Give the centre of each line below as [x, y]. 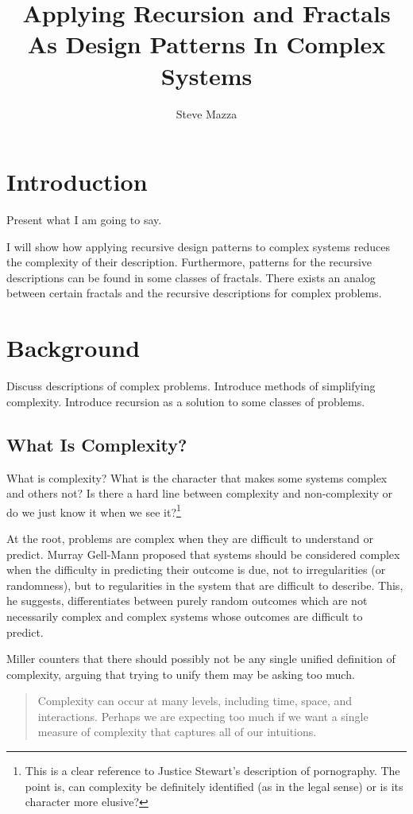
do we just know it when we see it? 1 [94, 510]
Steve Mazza [206, 113]
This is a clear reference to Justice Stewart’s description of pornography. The [212, 771]
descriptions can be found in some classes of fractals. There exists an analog [191, 277]
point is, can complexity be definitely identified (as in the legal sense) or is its [214, 786]
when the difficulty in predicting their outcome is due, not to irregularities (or [196, 570]
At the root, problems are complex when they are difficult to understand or [190, 538]
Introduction [77, 182]
